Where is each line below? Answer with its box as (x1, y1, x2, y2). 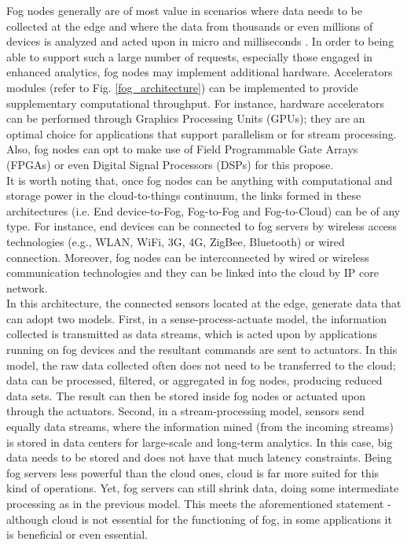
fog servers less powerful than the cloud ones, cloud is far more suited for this (6, 464, 379, 481)
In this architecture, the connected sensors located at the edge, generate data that (6, 295, 401, 311)
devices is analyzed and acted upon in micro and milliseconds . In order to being (6, 33, 394, 50)
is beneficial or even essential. (6, 526, 148, 543)
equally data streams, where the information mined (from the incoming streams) (6, 418, 394, 435)
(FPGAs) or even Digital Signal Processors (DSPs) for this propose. (6, 156, 334, 172)
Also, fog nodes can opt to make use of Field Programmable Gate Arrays (6, 141, 358, 157)
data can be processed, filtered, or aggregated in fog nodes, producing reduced (6, 372, 383, 388)
